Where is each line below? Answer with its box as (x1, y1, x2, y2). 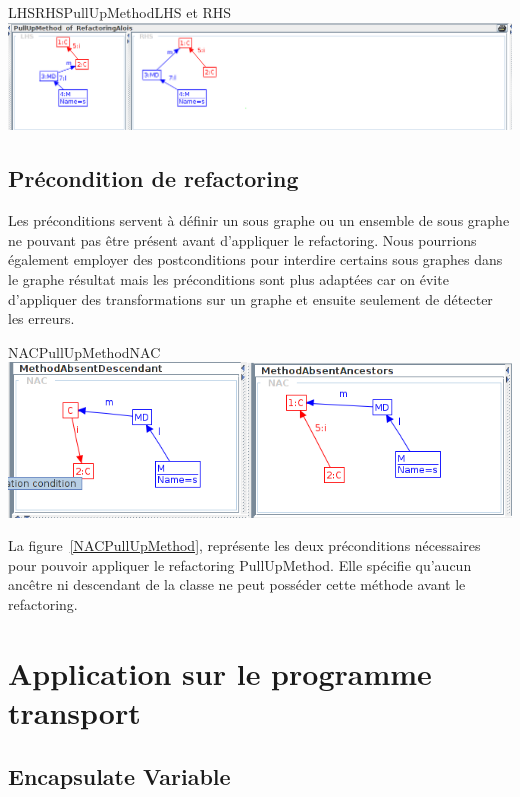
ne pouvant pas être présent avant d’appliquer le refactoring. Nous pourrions (8, 229, 477, 250)
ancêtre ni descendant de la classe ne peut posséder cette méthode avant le (8, 574, 466, 595)
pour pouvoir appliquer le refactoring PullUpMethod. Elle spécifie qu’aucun (8, 554, 472, 575)
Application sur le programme (8, 652, 432, 693)
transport (8, 692, 141, 733)
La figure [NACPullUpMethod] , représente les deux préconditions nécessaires (8, 535, 481, 556)
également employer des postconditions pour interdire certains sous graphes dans (8, 249, 503, 270)
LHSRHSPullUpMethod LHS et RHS (8, 2, 232, 22)
